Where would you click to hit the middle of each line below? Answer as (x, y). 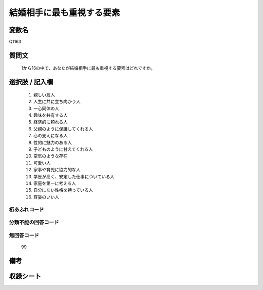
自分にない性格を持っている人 (63, 190)
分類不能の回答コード (34, 222)
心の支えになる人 (50, 136)
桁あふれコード (27, 209)
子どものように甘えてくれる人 (63, 149)
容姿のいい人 (46, 197)
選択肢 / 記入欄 (31, 82)
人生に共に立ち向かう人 (57, 102)
